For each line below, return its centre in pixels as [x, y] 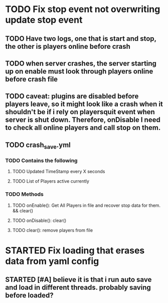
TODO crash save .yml [38, 145]
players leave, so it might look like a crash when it [84, 104]
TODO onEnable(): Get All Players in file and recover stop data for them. [87, 205]
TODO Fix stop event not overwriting [83, 9]
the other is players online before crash [68, 46]
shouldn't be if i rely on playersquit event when [80, 112]
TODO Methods [25, 194]
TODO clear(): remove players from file [53, 230]
